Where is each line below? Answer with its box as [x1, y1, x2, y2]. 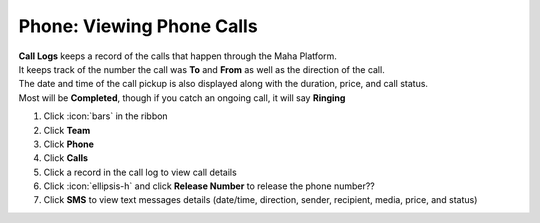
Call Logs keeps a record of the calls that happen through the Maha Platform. [18, 50, 337, 62]
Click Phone [43, 138, 95, 150]
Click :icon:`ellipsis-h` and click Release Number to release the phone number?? [43, 180, 375, 192]
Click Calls [43, 152, 89, 164]
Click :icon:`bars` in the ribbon [43, 110, 169, 122]
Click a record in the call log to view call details [43, 166, 237, 178]
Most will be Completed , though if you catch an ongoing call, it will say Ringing [18, 91, 346, 104]
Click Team [43, 124, 91, 136]
